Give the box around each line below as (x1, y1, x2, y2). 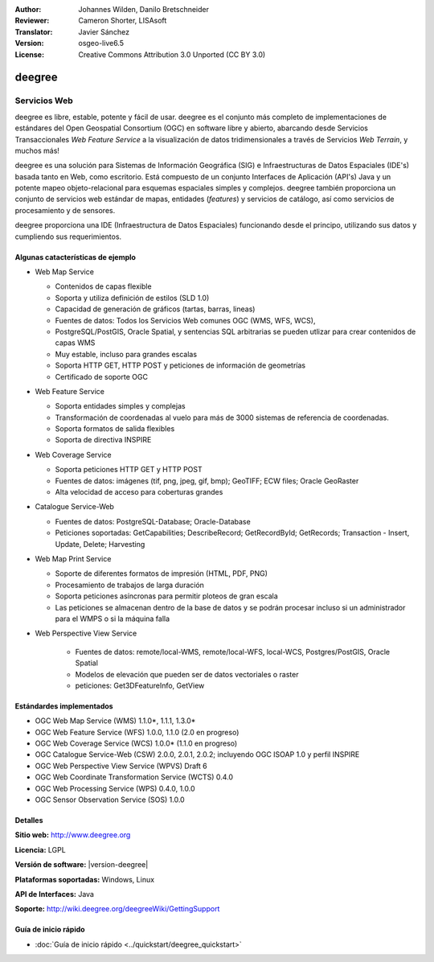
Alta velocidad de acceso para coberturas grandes (55, 487, 223, 497)
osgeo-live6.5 (78, 39, 125, 48)
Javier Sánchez (78, 27, 130, 36)
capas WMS (55, 338, 96, 347)
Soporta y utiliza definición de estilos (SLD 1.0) (55, 293, 210, 302)
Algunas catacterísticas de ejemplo (14, 252, 137, 261)
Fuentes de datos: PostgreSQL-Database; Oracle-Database (55, 516, 251, 526)
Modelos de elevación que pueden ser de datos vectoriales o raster (75, 669, 299, 679)
